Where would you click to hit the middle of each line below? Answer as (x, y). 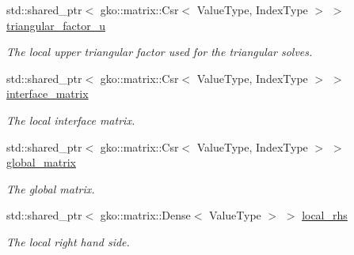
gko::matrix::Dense (145, 215)
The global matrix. (51, 188)
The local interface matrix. (71, 120)
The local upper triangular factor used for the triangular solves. (160, 52)
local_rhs (325, 215)
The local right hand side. (68, 241)
